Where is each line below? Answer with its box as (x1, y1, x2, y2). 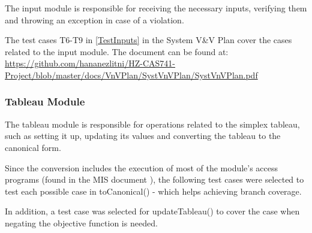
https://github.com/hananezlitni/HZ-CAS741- (5, 57, 176, 69)
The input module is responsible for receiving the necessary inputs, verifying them (5, 2, 307, 14)
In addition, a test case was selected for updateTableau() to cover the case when (5, 205, 300, 217)
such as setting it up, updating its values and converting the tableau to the (5, 129, 281, 142)
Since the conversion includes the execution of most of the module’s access (5, 161, 278, 174)
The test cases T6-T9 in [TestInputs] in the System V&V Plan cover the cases (5, 34, 292, 46)
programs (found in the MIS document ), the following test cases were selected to (5, 173, 304, 186)
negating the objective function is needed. (5, 216, 158, 229)
